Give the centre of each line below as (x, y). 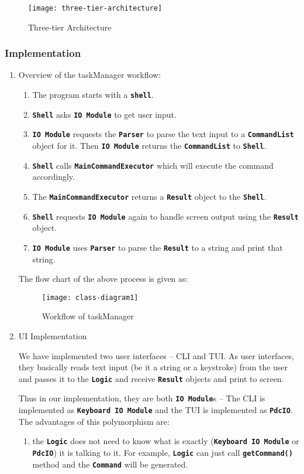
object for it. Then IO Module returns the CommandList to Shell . (149, 146)
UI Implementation (53, 335)
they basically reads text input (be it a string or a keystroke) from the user (153, 367)
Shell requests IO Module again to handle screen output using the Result (165, 216)
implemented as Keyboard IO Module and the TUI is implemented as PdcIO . (156, 410)
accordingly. (53, 177)
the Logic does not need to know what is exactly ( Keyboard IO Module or (166, 441)
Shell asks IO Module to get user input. (104, 114)
